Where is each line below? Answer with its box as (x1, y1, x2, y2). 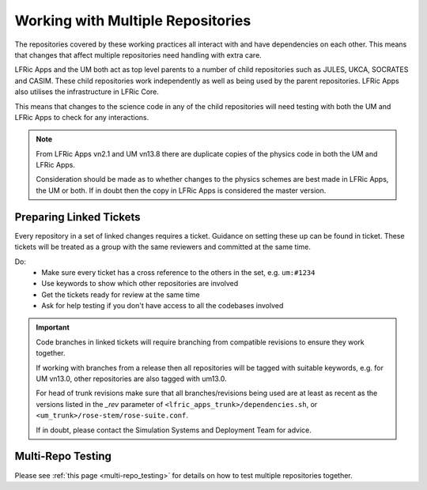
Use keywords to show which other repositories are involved (41, 279, 239, 288)
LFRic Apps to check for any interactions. (14, 112, 149, 122)
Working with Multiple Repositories (14, 12, 251, 29)
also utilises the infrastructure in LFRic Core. (14, 87, 160, 96)
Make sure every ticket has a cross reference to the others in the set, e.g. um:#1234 (41, 267, 316, 277)
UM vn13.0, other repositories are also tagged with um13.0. (36, 374, 227, 383)
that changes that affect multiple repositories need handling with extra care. (14, 50, 263, 59)
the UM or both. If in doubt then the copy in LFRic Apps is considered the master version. (36, 186, 327, 195)
